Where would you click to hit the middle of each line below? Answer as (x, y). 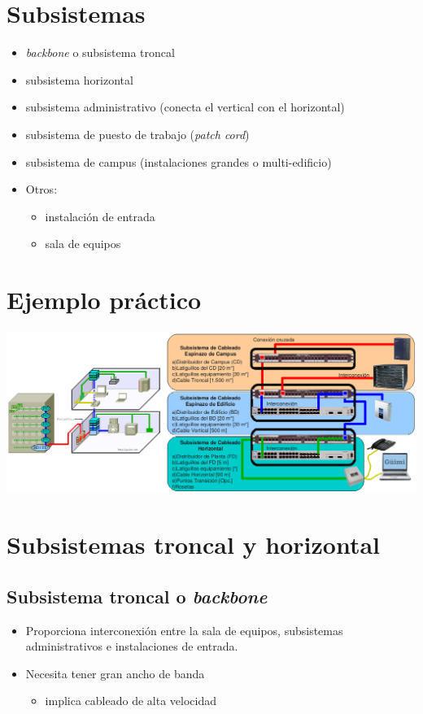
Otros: (41, 189)
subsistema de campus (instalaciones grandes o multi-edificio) (179, 161)
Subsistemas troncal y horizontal (194, 544)
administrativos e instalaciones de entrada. (132, 646)
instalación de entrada (100, 216)
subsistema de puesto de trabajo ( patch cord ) (137, 134)
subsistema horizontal (79, 79)
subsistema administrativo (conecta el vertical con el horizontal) (185, 107)
